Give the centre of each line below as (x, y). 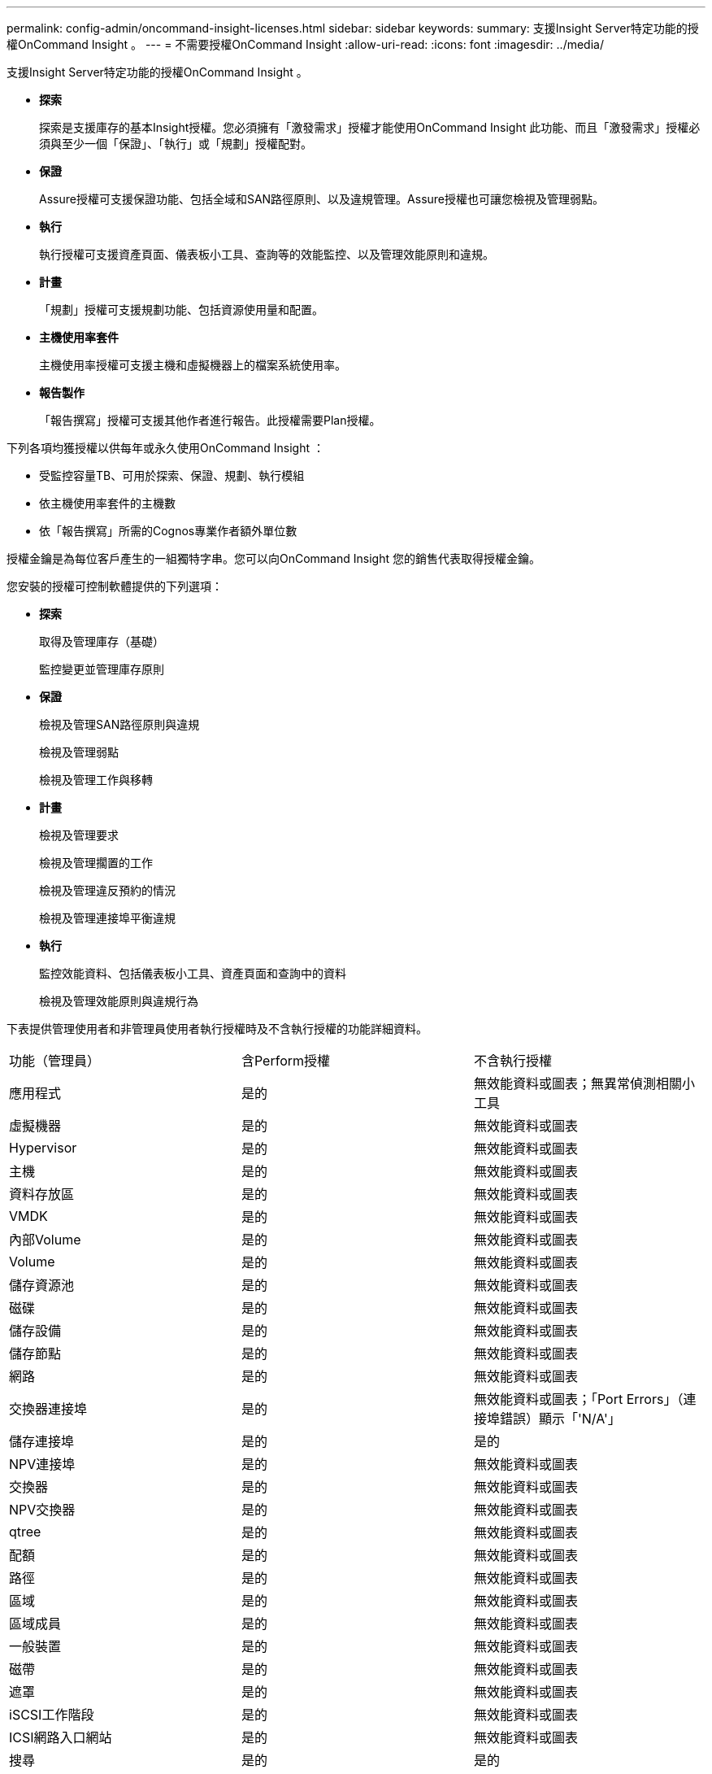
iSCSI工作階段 (52, 1715)
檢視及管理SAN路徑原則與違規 (119, 724)
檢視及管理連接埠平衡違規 (107, 918)
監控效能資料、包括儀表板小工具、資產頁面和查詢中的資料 (193, 973)
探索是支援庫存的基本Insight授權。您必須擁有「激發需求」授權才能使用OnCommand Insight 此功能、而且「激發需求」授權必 (370, 127)
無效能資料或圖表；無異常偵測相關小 (584, 1083)
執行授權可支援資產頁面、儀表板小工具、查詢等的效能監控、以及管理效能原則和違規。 (267, 254)
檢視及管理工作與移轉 (96, 780)
